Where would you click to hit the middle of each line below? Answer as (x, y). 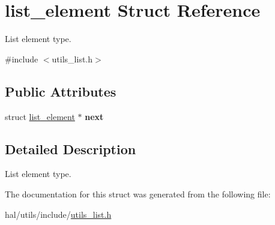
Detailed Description (71, 148)
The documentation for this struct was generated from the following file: (138, 193)
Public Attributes (61, 91)
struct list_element (40, 116)
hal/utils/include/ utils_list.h (58, 214)
